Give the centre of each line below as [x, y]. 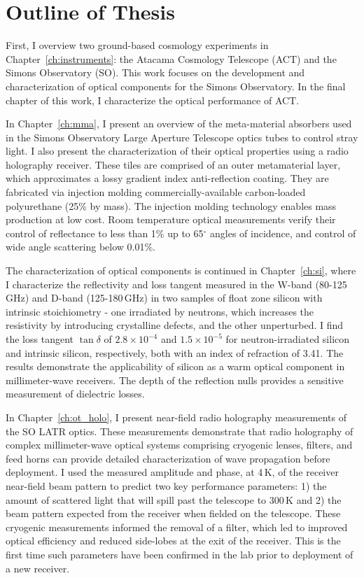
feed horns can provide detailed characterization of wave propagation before [168, 458]
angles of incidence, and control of [283, 233]
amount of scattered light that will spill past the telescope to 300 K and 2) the [174, 499]
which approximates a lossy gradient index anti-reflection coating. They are [167, 178]
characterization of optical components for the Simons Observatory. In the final [176, 86]
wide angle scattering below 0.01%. [80, 247]
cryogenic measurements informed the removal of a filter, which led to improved [177, 527]
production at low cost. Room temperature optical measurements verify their [171, 219]
